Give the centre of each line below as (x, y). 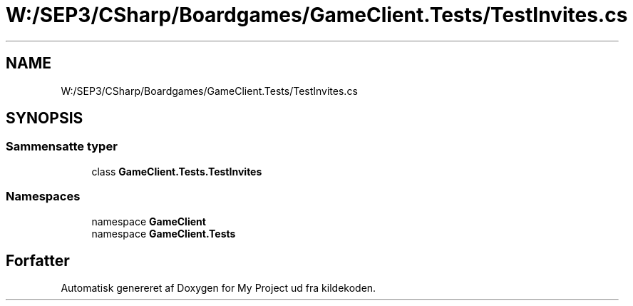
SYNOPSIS (45, 118)
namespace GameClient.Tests (164, 233)
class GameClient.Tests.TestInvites (177, 171)
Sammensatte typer (62, 147)
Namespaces (43, 197)
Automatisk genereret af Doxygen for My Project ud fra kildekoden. (218, 288)
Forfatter (38, 260)
